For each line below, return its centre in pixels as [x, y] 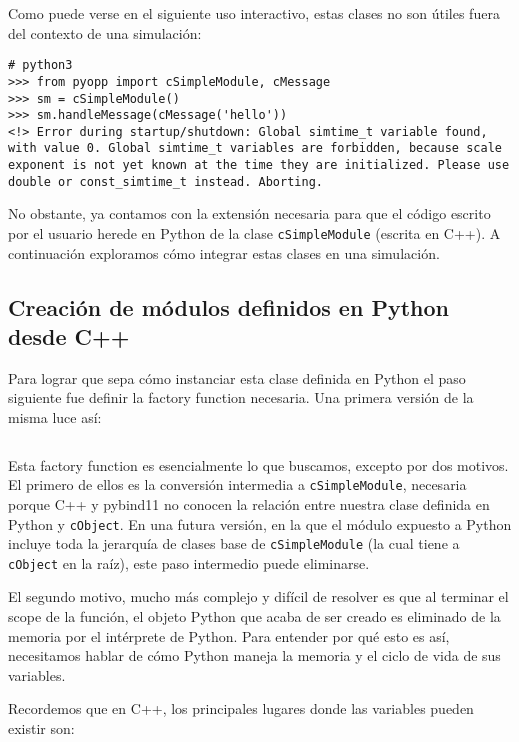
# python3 [40, 65]
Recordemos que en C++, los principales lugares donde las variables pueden [241, 708]
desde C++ [69, 336]
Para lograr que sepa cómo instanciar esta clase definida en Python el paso [237, 377]
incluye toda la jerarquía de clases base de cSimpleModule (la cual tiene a [234, 543]
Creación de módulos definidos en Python [228, 306]
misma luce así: [55, 417]
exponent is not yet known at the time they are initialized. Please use [259, 165]
